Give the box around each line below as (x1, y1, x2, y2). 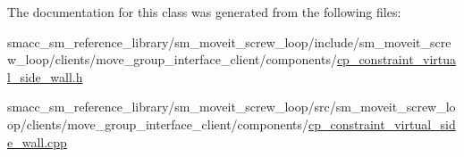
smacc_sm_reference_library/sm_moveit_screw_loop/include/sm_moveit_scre (7, 32, 451, 51)
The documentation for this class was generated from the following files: (7, 3, 401, 21)
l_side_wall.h (7, 67, 83, 86)
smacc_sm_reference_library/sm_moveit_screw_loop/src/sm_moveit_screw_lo (7, 97, 456, 116)
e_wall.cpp (7, 132, 67, 151)
